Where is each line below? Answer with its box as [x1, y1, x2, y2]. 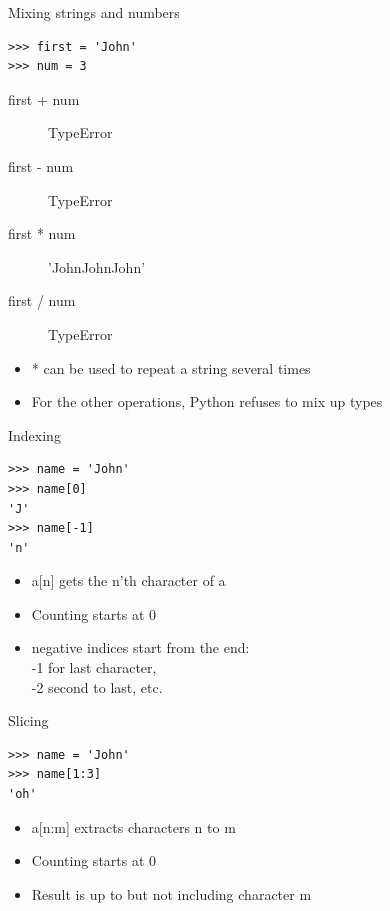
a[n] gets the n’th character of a [31, 570, 226, 591]
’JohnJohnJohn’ [48, 256, 146, 277]
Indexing [8, 424, 61, 445]
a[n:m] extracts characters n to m [31, 816, 236, 837]
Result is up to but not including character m [31, 883, 312, 904]
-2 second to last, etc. [31, 676, 163, 697]
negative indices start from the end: [31, 637, 250, 658]
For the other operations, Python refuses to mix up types [31, 391, 383, 412]
